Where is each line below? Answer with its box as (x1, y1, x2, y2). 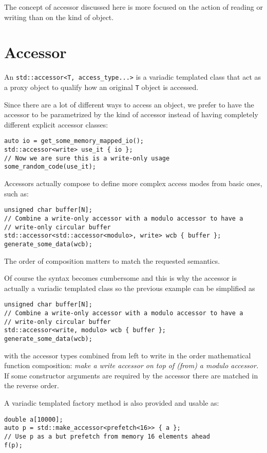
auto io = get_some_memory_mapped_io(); (4, 137, 144, 145)
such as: (4, 188, 29, 198)
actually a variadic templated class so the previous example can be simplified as (4, 282, 255, 293)
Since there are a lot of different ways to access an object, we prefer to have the (4, 99, 254, 110)
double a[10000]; (4, 415, 63, 423)
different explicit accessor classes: (4, 119, 108, 130)
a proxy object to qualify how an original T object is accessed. (4, 81, 199, 92)
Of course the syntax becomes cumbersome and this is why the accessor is (4, 273, 237, 283)
